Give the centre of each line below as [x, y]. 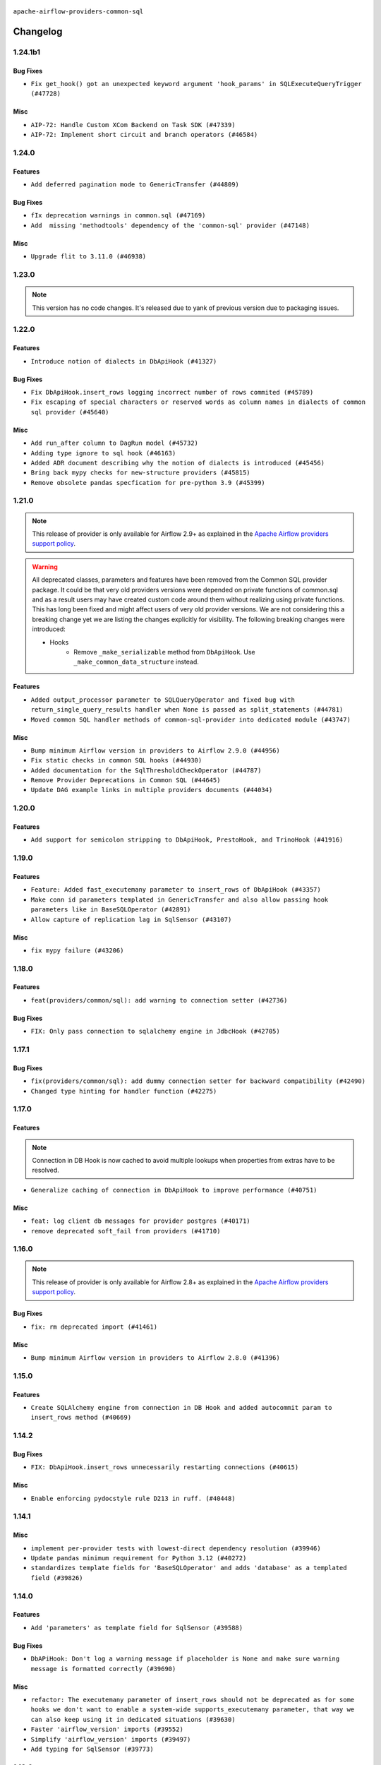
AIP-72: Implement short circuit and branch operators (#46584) [144, 135]
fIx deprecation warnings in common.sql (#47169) [118, 216]
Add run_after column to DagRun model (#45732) [115, 443]
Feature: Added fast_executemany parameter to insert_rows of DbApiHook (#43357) [176, 890]
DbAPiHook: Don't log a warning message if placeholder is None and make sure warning [185, 1659]
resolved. [46, 1170]
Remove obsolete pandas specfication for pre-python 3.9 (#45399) [148, 483]
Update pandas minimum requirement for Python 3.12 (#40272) [139, 1558]
